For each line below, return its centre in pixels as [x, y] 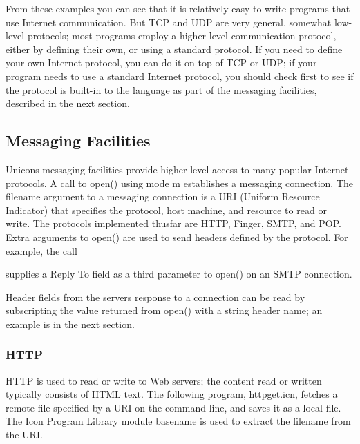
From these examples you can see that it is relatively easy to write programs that [178, 8]
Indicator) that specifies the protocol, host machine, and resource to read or [166, 210]
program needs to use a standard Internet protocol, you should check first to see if [180, 76]
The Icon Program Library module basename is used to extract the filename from [178, 421]
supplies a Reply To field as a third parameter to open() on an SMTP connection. [179, 274]
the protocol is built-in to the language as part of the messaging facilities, [161, 89]
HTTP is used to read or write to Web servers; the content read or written [164, 380]
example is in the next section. [70, 324]
